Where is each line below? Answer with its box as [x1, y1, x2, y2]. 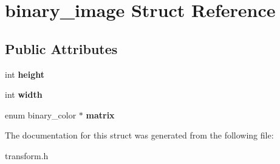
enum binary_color [5, 108, 77, 121]
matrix [86, 108, 115, 121]
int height [5, 67, 45, 80]
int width [5, 88, 43, 101]
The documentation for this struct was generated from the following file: [5, 129, 274, 142]
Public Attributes [5, 39, 118, 58]
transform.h [5, 149, 49, 162]
